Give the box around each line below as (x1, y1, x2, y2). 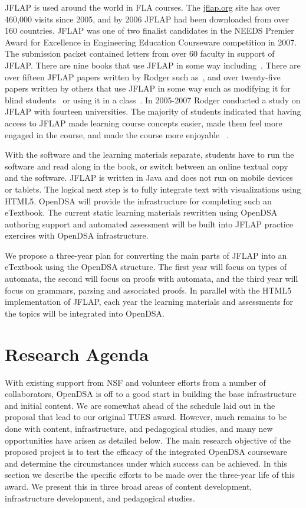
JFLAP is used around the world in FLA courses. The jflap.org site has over (5, 1, 281, 13)
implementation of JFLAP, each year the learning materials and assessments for (5, 295, 294, 308)
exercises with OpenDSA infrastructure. (5, 229, 149, 242)
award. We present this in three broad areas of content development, (5, 480, 252, 492)
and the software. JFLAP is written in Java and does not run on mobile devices (5, 171, 293, 184)
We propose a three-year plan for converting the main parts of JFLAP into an (5, 249, 287, 261)
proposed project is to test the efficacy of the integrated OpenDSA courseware (5, 445, 287, 458)
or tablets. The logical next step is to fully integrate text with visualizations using (5, 183, 301, 195)
